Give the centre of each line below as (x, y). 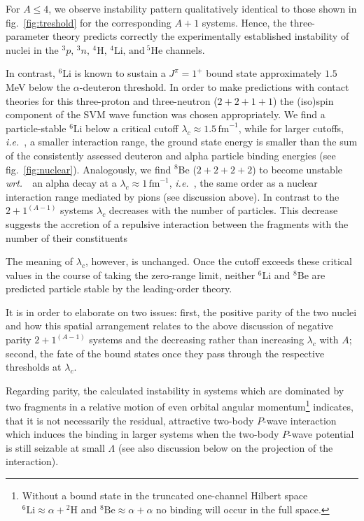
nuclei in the (32, 49)
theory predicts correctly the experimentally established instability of (201, 36)
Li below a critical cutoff (126, 128)
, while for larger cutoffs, (291, 128)
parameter (28, 36)
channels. (185, 49)
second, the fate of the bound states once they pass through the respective (165, 353)
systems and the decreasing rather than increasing (196, 340)
